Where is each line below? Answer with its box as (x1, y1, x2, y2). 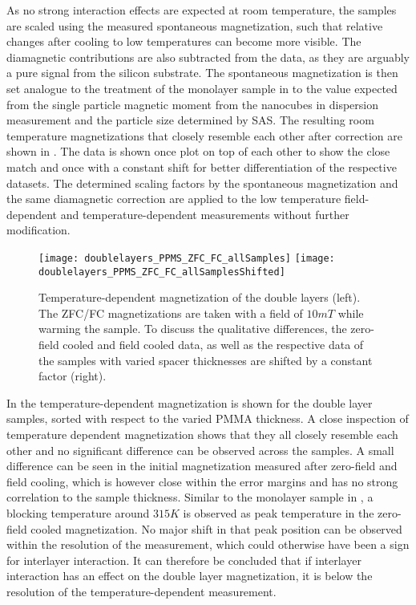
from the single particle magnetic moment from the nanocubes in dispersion (6, 95, 379, 112)
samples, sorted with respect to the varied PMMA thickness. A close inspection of (6, 410, 409, 427)
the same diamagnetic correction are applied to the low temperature (6, 190, 341, 207)
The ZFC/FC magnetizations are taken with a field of (38, 304, 303, 321)
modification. (6, 221, 71, 238)
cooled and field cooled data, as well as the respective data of (63, 336, 364, 352)
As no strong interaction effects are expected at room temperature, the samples (6, 2, 397, 18)
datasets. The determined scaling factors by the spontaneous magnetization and (6, 174, 398, 191)
